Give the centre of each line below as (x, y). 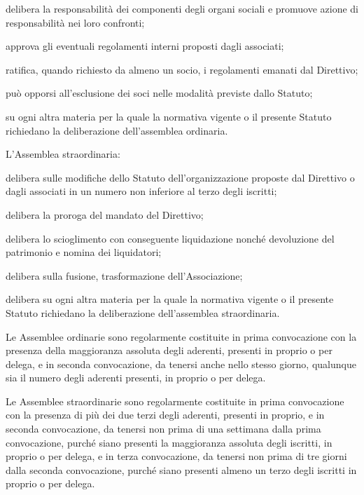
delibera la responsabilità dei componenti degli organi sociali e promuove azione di (182, 8)
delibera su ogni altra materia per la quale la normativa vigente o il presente (170, 299)
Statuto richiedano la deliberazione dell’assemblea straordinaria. (143, 312)
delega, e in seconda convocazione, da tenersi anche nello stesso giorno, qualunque (181, 364)
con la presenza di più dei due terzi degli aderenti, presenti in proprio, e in (165, 415)
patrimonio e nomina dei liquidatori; (84, 252)
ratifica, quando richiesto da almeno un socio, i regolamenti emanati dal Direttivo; (182, 69)
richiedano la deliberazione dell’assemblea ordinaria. (117, 130)
